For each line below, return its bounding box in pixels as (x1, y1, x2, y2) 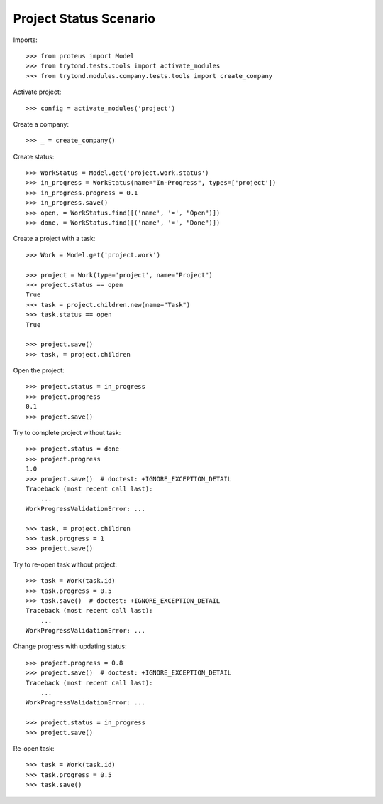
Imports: (13, 36, 38, 44)
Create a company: (13, 119, 69, 128)
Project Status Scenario (13, 11, 156, 26)
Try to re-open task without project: (13, 560, 117, 569)
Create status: (13, 152, 55, 161)
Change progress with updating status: (13, 642, 127, 650)
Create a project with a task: (13, 235, 96, 243)
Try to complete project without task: (13, 429, 121, 437)
